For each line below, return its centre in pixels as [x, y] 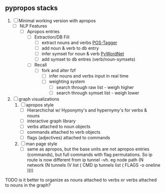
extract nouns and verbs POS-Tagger [79, 42]
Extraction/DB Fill [52, 37]
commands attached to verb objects [64, 132]
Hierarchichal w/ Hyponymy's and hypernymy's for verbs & [87, 110]
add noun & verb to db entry [70, 48]
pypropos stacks [32, 8]
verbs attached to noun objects [59, 126]
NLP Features [33, 26]
